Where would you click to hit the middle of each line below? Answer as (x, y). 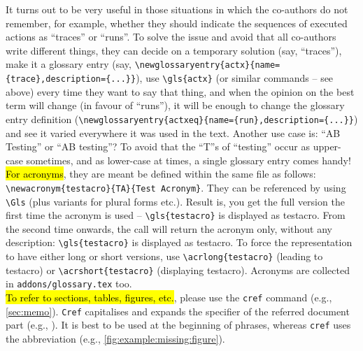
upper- (327, 146)
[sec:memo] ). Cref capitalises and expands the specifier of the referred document (178, 311)
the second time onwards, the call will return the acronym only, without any (169, 228)
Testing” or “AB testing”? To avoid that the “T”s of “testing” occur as (158, 146)
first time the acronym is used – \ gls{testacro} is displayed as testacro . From (176, 215)
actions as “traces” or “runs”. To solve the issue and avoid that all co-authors (171, 37)
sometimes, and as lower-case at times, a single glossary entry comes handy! (188, 160)
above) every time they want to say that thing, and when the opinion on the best (180, 91)
